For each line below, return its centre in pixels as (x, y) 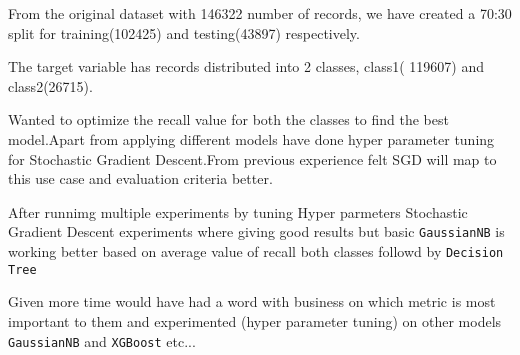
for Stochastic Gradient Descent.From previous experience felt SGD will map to (252, 158)
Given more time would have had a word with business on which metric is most (252, 301)
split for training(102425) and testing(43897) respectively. (184, 32)
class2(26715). (50, 85)
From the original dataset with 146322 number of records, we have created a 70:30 (260, 13)
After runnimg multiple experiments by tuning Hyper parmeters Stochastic (238, 211)
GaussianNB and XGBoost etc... (102, 340)
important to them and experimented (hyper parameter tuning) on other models (255, 320)
